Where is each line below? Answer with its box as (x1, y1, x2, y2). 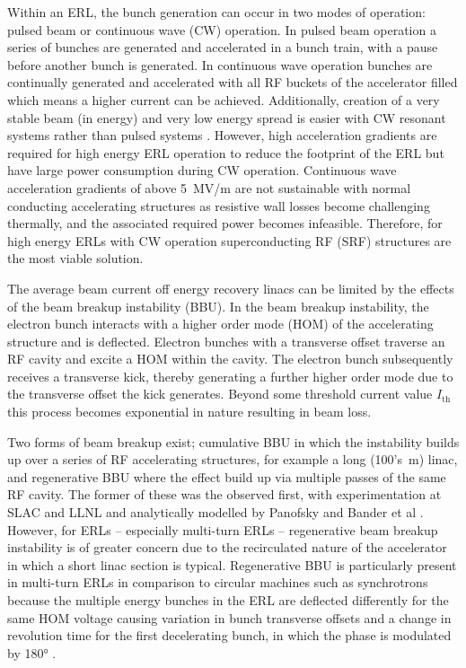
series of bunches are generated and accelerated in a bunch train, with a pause (7, 38, 438, 57)
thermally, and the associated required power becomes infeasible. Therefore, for (7, 214, 443, 233)
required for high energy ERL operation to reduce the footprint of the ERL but (7, 143, 444, 162)
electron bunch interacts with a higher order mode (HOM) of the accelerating (7, 314, 434, 333)
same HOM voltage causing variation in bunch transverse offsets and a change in (7, 608, 452, 627)
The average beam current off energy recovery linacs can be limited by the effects (7, 278, 454, 297)
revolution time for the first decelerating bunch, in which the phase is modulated (7, 626, 452, 645)
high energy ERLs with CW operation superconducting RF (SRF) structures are (7, 231, 452, 250)
